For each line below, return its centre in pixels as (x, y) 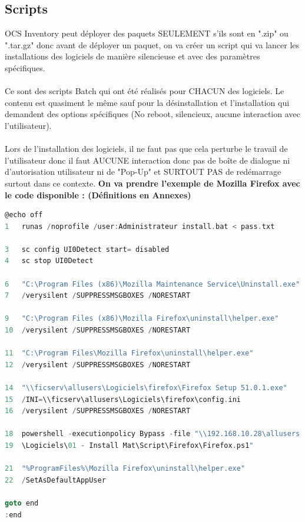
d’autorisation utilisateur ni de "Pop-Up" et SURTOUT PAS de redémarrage (143, 172)
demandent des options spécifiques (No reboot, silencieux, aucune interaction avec (152, 114)
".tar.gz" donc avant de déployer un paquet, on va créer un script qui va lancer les (152, 44)
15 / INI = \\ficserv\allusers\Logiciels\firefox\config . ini (123, 399)
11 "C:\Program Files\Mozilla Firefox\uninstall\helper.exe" (129, 353)
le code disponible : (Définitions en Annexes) (98, 194)
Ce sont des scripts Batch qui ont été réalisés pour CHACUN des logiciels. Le (145, 91)
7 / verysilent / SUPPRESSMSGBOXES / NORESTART (98, 296)
